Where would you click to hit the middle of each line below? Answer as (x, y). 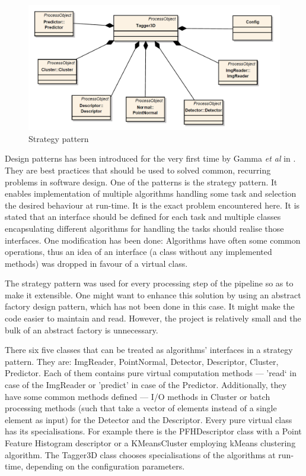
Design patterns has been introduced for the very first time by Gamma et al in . (150, 158)
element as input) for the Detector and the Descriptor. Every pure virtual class (149, 419)
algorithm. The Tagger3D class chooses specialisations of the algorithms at (140, 454)
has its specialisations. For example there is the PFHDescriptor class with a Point (153, 431)
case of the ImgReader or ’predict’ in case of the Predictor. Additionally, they (146, 385)
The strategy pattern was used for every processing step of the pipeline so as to (149, 283)
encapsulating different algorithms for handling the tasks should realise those (144, 228)
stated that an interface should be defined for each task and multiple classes (143, 217)
